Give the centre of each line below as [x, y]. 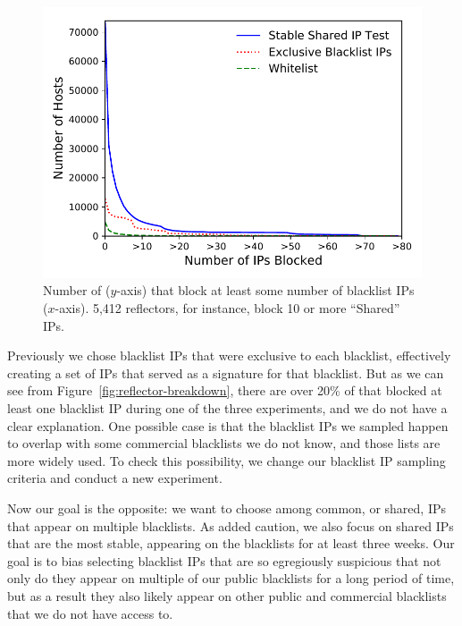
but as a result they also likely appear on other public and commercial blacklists [227, 595]
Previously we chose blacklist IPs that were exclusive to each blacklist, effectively [229, 355]
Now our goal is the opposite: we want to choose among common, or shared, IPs [227, 508]
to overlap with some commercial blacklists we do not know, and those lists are [224, 443]
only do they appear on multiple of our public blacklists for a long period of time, [231, 578]
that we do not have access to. [90, 613]
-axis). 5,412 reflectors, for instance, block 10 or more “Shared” [227, 308]
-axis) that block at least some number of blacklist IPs [265, 290]
